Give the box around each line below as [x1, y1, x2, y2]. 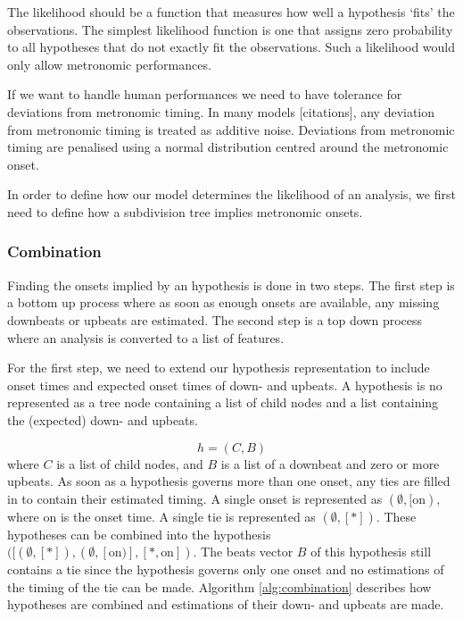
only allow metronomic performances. [7, 54, 211, 73]
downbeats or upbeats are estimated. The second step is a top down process [7, 310, 423, 329]
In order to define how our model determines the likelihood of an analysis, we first [7, 185, 456, 204]
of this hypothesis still [310, 542, 432, 561]
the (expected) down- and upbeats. [7, 410, 198, 429]
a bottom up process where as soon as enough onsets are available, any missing [7, 293, 440, 312]
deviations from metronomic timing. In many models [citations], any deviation [7, 102, 435, 121]
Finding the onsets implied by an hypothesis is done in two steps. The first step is [7, 275, 455, 294]
